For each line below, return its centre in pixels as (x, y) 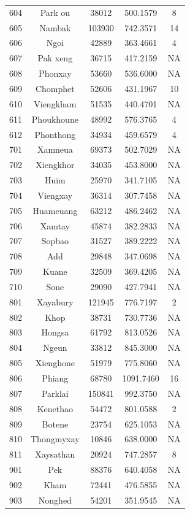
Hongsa (55, 332)
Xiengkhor (55, 165)
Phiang (55, 378)
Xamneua (55, 149)
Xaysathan (55, 454)
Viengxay (55, 195)
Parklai (55, 393)
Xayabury (55, 301)
